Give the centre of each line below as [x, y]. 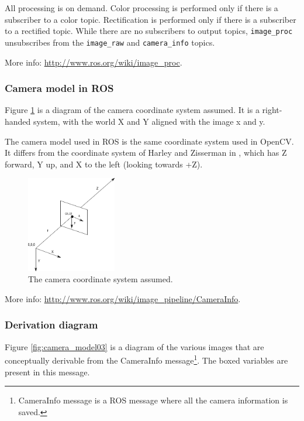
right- [272, 110]
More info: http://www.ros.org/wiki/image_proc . [94, 62]
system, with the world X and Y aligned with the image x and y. [149, 121]
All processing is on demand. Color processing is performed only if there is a [141, 8]
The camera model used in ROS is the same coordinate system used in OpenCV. [149, 141]
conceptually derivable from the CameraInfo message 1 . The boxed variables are [146, 359]
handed [18, 121]
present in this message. [47, 372]
